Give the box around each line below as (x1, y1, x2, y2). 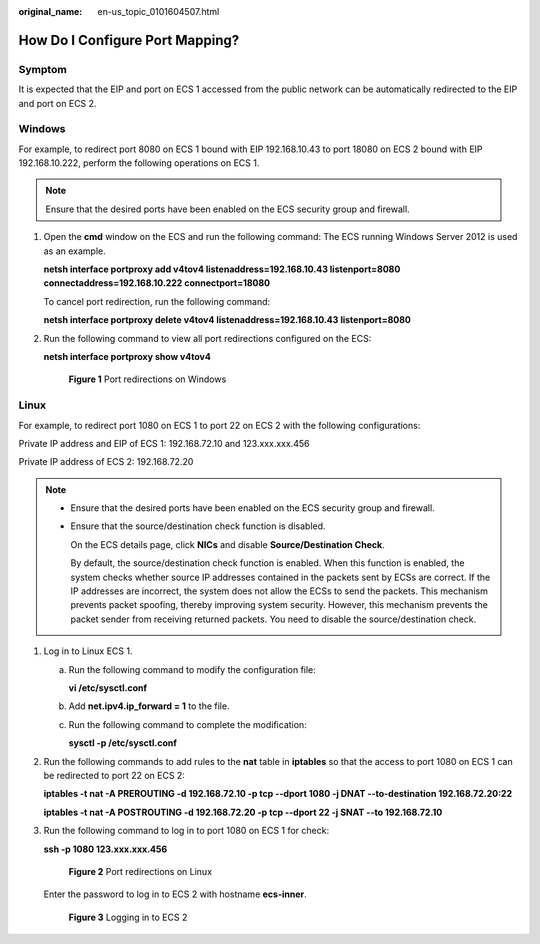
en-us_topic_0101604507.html (97, 6, 220, 17)
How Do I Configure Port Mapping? (18, 31, 240, 49)
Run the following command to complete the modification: (68, 718, 307, 730)
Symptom (18, 62, 67, 76)
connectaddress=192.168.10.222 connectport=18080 (43, 277, 271, 289)
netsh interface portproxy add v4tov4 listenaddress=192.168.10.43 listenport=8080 (43, 263, 401, 275)
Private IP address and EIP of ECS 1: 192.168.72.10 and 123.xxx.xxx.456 (18, 437, 310, 449)
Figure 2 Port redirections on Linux (68, 865, 213, 877)
